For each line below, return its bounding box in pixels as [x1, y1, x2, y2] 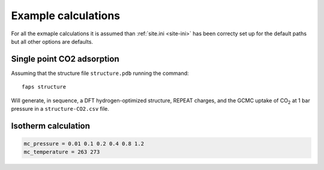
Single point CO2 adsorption [11, 54, 119, 64]
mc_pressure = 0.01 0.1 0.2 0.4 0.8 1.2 [23, 141, 144, 147]
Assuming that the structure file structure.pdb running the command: [11, 69, 189, 77]
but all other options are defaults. [11, 38, 93, 45]
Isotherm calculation [11, 120, 90, 131]
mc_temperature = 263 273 [23, 148, 100, 156]
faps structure [22, 84, 67, 90]
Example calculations [11, 9, 121, 22]
